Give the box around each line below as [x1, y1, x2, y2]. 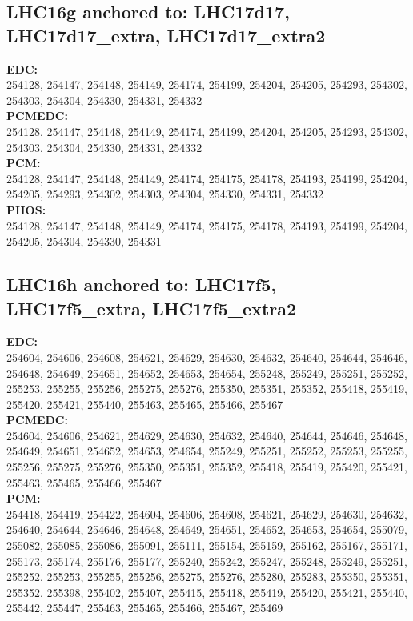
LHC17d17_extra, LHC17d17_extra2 [6, 22, 326, 47]
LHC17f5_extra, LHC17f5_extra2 [6, 295, 297, 320]
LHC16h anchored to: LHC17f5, [6, 272, 277, 297]
